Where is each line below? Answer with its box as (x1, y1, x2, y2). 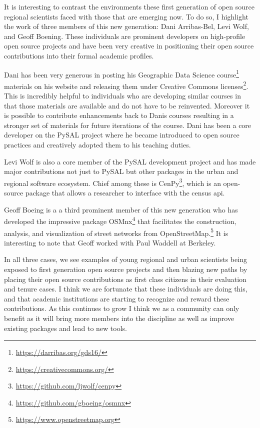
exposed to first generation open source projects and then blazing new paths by (4, 263, 247, 274)
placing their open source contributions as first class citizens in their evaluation (4, 273, 246, 284)
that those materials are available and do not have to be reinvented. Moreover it (4, 100, 250, 110)
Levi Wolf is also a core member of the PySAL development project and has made (4, 156, 256, 166)
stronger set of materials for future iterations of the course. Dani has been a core (4, 119, 251, 130)
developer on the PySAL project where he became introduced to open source (4, 129, 239, 140)
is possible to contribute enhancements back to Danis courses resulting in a (4, 110, 234, 120)
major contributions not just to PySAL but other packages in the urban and (4, 166, 238, 176)
